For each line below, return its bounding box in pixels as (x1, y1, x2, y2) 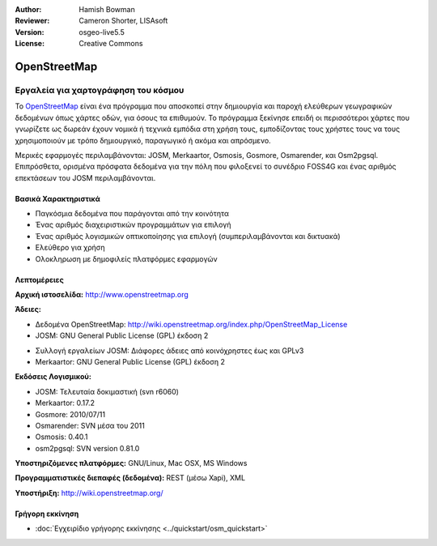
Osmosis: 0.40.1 (35, 432, 88, 441)
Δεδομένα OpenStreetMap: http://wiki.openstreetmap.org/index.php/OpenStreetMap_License (35, 319, 348, 329)
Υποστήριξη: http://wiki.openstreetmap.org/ (15, 488, 163, 497)
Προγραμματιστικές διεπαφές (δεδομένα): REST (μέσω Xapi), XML (15, 473, 246, 483)
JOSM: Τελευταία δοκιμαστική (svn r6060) (35, 386, 180, 396)
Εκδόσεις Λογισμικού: (15, 372, 92, 382)
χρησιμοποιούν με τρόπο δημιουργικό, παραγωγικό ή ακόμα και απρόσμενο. (15, 135, 271, 145)
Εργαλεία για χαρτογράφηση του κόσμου (15, 84, 185, 96)
